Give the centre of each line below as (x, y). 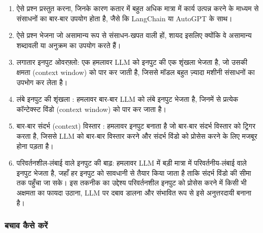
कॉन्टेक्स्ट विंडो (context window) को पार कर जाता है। (91, 109)
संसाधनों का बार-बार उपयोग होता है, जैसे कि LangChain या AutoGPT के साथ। (124, 18)
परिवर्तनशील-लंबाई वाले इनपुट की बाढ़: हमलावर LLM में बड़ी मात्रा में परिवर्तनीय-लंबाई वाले (131, 163)
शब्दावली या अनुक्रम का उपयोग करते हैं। (69, 45)
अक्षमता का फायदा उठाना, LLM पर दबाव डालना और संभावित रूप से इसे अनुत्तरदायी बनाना (134, 192)
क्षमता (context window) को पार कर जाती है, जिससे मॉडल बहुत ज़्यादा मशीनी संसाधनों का (136, 72)
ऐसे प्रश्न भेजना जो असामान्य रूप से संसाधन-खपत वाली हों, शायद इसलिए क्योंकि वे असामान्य (134, 35)
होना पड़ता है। (35, 146)
